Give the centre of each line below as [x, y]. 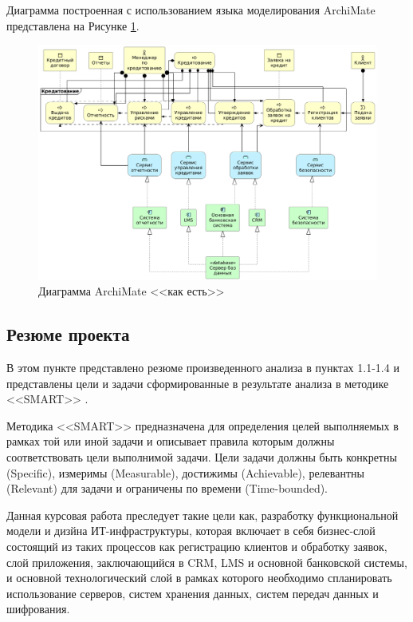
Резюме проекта [68, 334]
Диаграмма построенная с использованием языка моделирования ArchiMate [191, 10]
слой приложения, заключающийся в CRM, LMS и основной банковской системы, [207, 562]
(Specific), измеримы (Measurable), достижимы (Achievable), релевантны [185, 472]
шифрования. [38, 609]
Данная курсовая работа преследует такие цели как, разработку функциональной [203, 515]
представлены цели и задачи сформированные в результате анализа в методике [198, 383]
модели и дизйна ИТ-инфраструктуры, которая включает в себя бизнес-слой [191, 531]
